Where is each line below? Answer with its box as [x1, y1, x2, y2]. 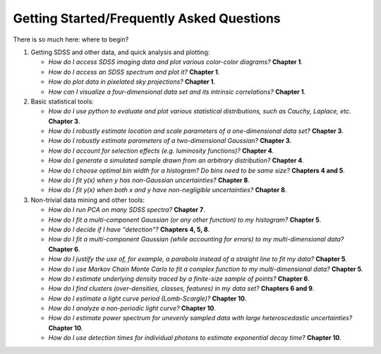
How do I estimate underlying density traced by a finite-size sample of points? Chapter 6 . [48, 274, 310, 283]
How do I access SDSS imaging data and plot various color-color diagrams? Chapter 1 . [48, 58, 303, 66]
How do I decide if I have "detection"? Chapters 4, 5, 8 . [48, 225, 210, 234]
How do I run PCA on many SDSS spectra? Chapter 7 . [48, 206, 206, 214]
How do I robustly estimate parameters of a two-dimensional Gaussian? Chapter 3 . [48, 137, 292, 145]
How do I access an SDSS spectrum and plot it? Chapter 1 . [48, 68, 220, 76]
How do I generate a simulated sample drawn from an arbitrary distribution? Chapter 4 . [48, 156, 305, 165]
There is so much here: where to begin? [13, 35, 129, 44]
